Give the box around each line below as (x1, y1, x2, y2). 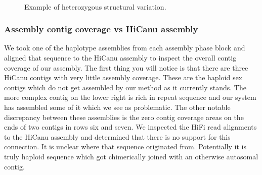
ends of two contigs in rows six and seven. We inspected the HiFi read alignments (4, 122, 257, 132)
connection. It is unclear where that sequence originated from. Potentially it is (4, 141, 246, 152)
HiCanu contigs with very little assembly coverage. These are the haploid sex (4, 72, 243, 83)
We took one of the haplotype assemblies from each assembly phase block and (4, 42, 245, 53)
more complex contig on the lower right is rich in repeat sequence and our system (4, 92, 256, 102)
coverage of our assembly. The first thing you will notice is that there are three (4, 62, 248, 73)
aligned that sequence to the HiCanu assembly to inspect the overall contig (4, 52, 237, 63)
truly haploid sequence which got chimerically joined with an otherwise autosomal (4, 151, 258, 161)
